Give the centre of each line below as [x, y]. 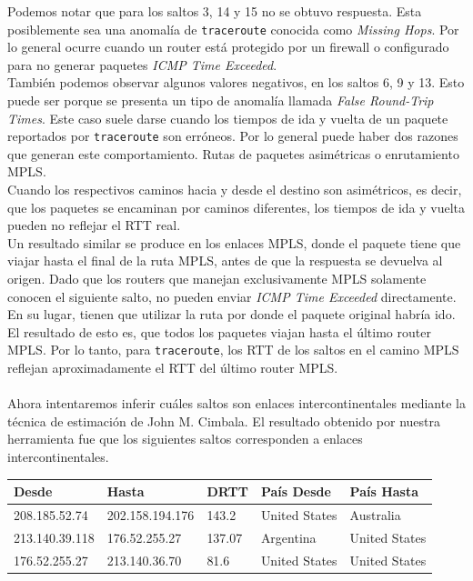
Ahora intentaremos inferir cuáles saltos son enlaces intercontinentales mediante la [236, 403]
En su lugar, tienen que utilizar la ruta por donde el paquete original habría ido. [231, 314]
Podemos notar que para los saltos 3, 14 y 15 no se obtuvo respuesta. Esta [215, 11]
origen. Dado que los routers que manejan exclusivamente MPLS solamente [217, 279]
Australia [375, 514]
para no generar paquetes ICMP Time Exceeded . [142, 64]
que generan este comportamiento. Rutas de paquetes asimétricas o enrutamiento [233, 153]
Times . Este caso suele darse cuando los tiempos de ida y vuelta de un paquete [228, 118]
